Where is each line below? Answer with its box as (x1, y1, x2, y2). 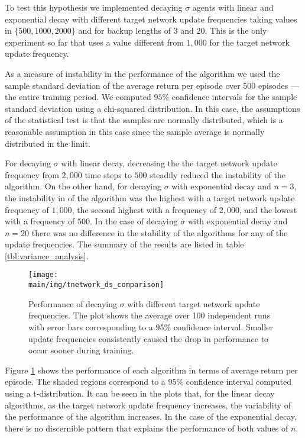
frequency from (5, 168, 59, 181)
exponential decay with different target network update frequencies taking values (5, 12, 297, 25)
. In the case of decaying (89, 215, 178, 227)
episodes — (258, 79, 299, 91)
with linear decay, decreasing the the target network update (61, 157, 277, 169)
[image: (28, 270, 59, 279)
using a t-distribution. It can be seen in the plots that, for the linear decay (5, 387, 275, 399)
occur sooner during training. (28, 344, 134, 356)
